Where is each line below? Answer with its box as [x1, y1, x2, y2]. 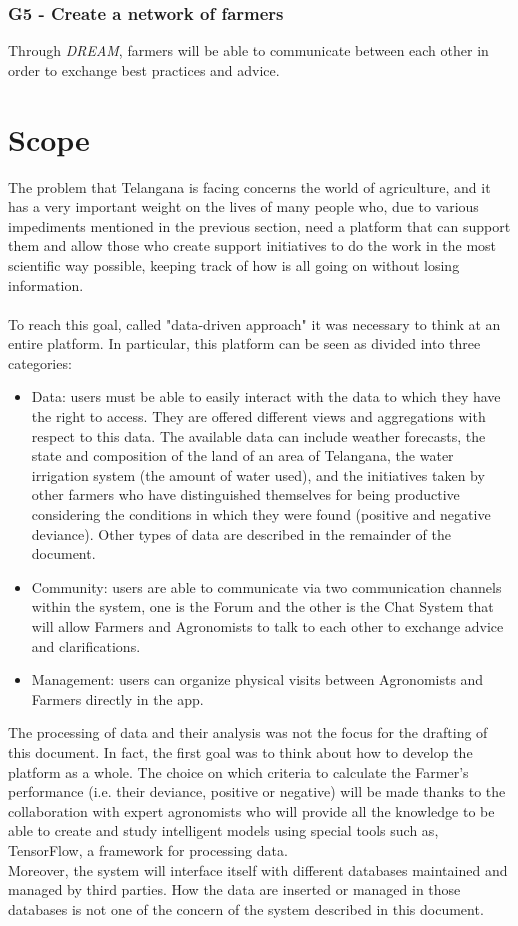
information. [8, 274, 84, 295]
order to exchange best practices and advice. [8, 59, 280, 80]
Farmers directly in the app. [31, 688, 204, 709]
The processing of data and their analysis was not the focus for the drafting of [8, 722, 488, 743]
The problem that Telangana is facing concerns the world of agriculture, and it [8, 176, 491, 197]
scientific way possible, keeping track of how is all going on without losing [8, 254, 460, 275]
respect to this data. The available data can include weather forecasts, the [31, 425, 486, 446]
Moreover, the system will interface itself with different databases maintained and [8, 859, 508, 880]
